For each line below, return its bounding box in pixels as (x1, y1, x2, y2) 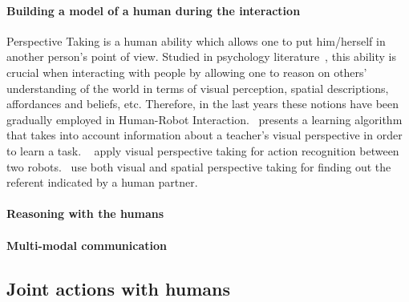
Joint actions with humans (6, 276, 231, 300)
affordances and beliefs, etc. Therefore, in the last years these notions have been (6, 95, 399, 112)
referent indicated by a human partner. (6, 174, 198, 191)
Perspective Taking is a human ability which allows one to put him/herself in (6, 32, 386, 49)
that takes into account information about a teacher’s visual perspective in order (6, 127, 403, 143)
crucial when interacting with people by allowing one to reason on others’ (6, 63, 367, 80)
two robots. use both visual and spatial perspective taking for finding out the (6, 158, 391, 175)
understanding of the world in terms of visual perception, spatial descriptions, (6, 79, 389, 96)
